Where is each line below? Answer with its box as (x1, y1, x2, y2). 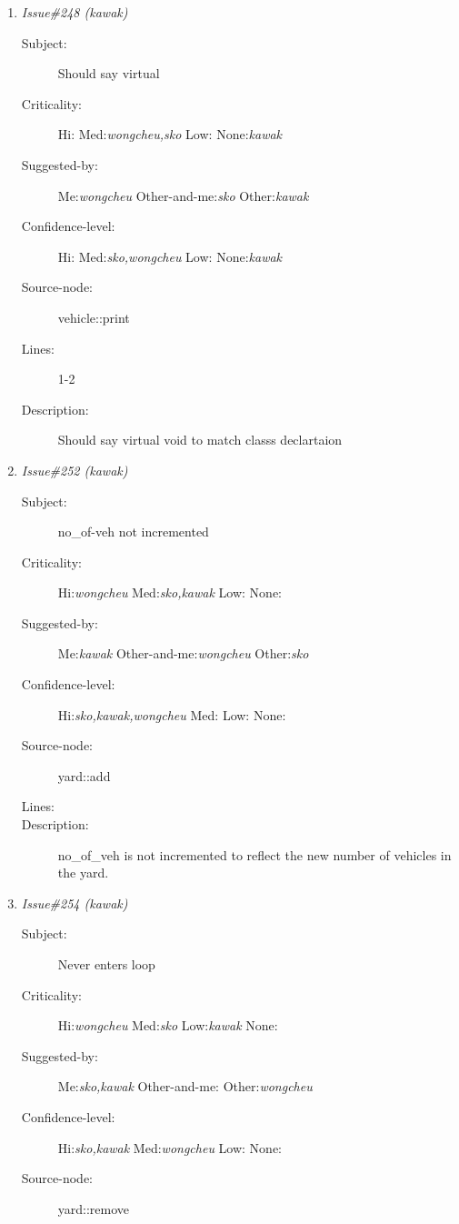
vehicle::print (57, 307, 130, 326)
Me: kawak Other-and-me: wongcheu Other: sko (57, 644, 309, 663)
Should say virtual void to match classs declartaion (57, 430, 343, 449)
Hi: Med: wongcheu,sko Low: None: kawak (57, 125, 283, 144)
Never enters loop (57, 955, 155, 973)
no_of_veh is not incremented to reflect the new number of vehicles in (57, 845, 452, 864)
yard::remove (57, 1199, 130, 1218)
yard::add (57, 766, 111, 785)
